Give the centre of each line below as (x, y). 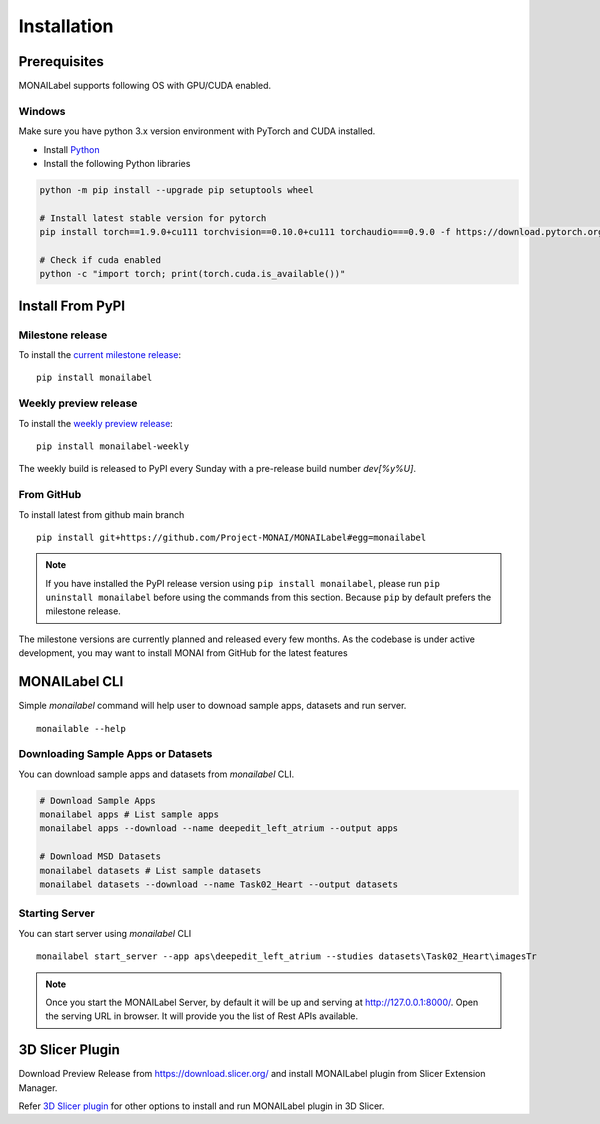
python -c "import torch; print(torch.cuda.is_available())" (192, 274)
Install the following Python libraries (117, 163)
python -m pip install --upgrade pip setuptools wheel (176, 189)
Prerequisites (61, 61)
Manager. (38, 1087)
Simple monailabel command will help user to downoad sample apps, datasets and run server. (212, 706)
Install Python (71, 149)
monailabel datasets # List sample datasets (150, 870)
